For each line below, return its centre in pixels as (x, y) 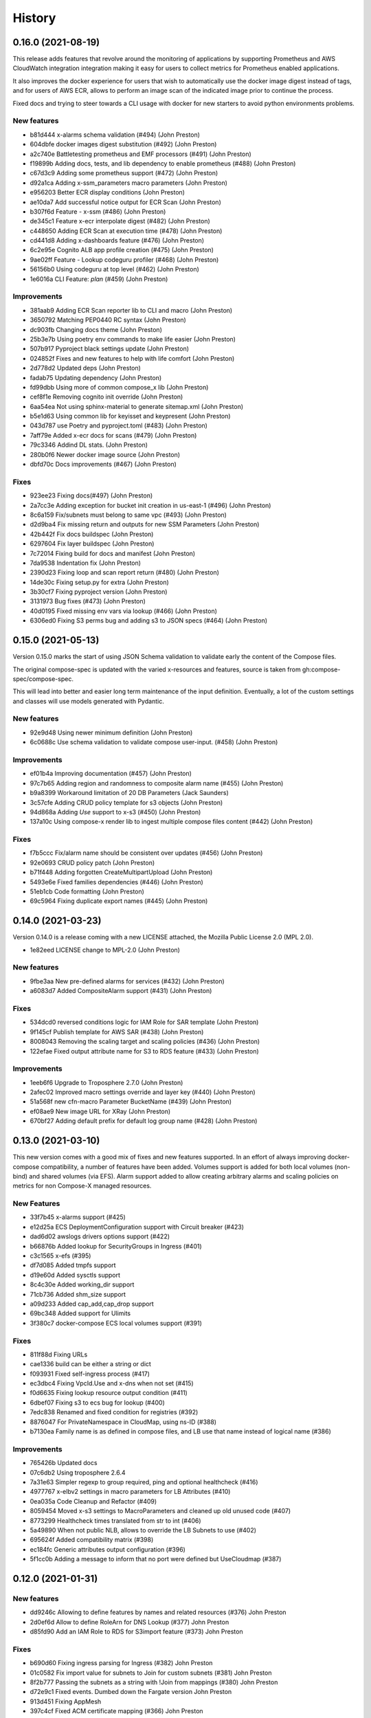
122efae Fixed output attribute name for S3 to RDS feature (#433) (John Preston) (144, 1051)
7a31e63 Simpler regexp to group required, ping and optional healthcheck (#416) (144, 1482)
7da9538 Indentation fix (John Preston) (85, 563)
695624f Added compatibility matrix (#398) (92, 1540)
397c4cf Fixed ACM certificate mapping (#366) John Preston (116, 1711)
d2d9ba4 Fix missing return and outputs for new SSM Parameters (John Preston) (145, 524)
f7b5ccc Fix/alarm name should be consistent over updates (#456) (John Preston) (146, 853)
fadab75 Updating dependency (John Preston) (96, 377)
